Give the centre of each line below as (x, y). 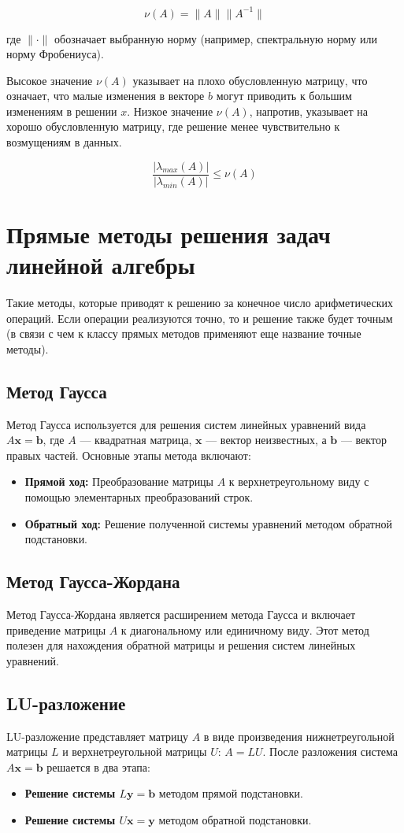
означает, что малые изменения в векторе (106, 96)
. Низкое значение (170, 111)
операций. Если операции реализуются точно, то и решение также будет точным (200, 318)
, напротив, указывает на (308, 111)
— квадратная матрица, (136, 440)
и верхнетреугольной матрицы (135, 752)
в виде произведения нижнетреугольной (299, 736)
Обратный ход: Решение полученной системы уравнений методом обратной (208, 523)
